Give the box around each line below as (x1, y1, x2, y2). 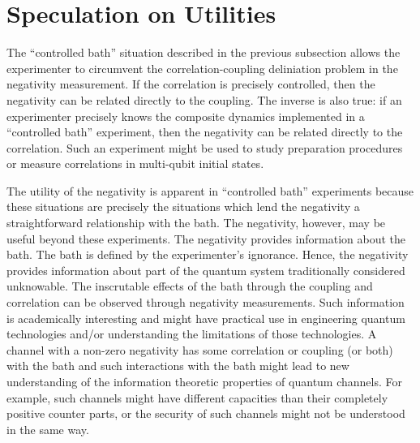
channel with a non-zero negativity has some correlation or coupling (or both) (6, 341, 393, 358)
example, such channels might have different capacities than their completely (6, 389, 388, 406)
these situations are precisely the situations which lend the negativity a (6, 198, 360, 215)
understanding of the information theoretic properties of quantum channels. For (6, 373, 403, 389)
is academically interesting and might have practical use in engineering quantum (6, 309, 405, 326)
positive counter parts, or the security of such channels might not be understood (6, 405, 405, 422)
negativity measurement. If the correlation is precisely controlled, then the (6, 75, 375, 92)
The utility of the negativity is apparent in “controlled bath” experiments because (6, 182, 414, 199)
